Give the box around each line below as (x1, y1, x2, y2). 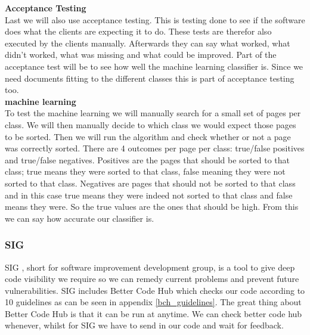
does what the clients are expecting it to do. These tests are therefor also (5, 25, 272, 38)
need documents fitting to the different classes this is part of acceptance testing (5, 72, 294, 84)
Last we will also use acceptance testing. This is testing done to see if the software (5, 13, 305, 26)
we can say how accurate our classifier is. (5, 212, 154, 224)
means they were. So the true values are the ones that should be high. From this (5, 200, 299, 213)
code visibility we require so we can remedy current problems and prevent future (5, 272, 299, 285)
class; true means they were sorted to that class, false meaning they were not (5, 165, 286, 178)
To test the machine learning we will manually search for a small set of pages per (5, 107, 301, 119)
